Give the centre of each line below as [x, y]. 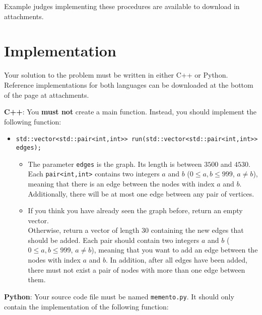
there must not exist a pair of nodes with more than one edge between [137, 269]
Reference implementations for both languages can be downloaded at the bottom [129, 84]
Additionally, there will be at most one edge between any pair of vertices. [141, 193]
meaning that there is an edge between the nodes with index [121, 183]
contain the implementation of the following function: [86, 306]
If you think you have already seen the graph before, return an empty [135, 210]
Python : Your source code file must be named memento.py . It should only [119, 296]
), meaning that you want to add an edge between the [175, 250]
